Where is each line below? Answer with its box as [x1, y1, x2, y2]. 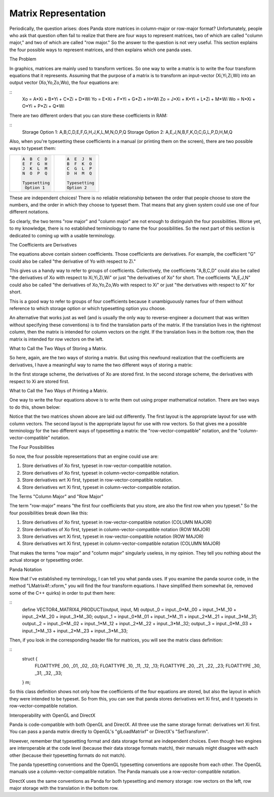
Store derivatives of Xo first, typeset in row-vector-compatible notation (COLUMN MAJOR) [22, 519, 212, 526]
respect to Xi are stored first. [9, 378, 70, 384]
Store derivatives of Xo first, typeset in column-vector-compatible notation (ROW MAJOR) [22, 526, 211, 532]
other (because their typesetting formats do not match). [9, 752, 126, 758]
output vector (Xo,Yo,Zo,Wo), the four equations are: [9, 79, 119, 86]
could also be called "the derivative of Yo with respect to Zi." [9, 258, 136, 264]
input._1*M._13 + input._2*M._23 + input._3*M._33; [22, 628, 128, 634]
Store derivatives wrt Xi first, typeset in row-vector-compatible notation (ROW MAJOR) [22, 533, 204, 539]
